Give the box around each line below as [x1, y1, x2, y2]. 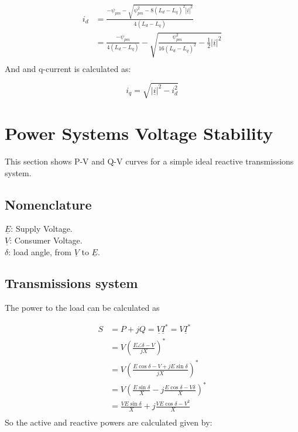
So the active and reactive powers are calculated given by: [5, 416, 213, 428]
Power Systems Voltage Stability [5, 121, 273, 145]
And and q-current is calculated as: [5, 62, 131, 74]
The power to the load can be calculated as [5, 301, 160, 314]
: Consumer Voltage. [9, 234, 83, 246]
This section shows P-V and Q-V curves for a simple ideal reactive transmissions [5, 155, 294, 167]
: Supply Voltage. [11, 222, 73, 235]
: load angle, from [8, 245, 71, 258]
